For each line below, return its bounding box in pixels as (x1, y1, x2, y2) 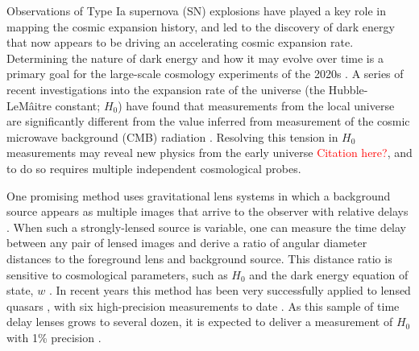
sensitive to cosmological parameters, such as (6, 266, 228, 283)
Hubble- (328, 81, 368, 97)
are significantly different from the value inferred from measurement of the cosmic (6, 113, 410, 130)
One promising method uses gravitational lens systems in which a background (6, 187, 391, 204)
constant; (55, 97, 101, 114)
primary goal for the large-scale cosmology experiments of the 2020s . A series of (6, 65, 404, 82)
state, (6, 282, 34, 299)
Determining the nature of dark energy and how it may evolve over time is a (6, 49, 384, 66)
